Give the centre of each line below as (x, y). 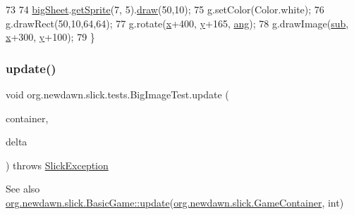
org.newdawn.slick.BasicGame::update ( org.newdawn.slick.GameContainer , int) (175, 202)
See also (23, 189)
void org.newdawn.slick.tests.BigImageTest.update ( (117, 94)
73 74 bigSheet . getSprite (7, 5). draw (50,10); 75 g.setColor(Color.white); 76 (165, 9)
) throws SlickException (57, 165)
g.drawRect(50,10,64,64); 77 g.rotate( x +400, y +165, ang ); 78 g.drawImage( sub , (177, 23)
